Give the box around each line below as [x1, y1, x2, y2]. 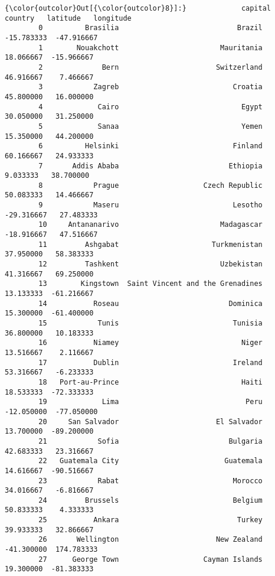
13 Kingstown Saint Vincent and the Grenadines [38, 279, 263, 288]
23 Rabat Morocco [38, 476, 263, 485]
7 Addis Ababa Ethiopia [38, 161, 263, 170]
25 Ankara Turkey [38, 516, 263, 525]
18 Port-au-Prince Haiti [38, 378, 263, 386]
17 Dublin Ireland [38, 358, 263, 367]
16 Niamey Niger [38, 339, 263, 347]
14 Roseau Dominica [38, 299, 263, 308]
